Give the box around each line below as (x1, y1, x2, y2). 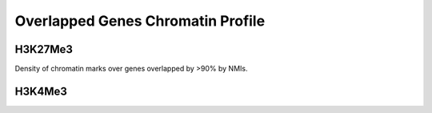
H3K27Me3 (14, 42, 74, 56)
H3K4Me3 (14, 84, 68, 98)
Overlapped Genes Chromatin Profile (14, 12, 266, 30)
